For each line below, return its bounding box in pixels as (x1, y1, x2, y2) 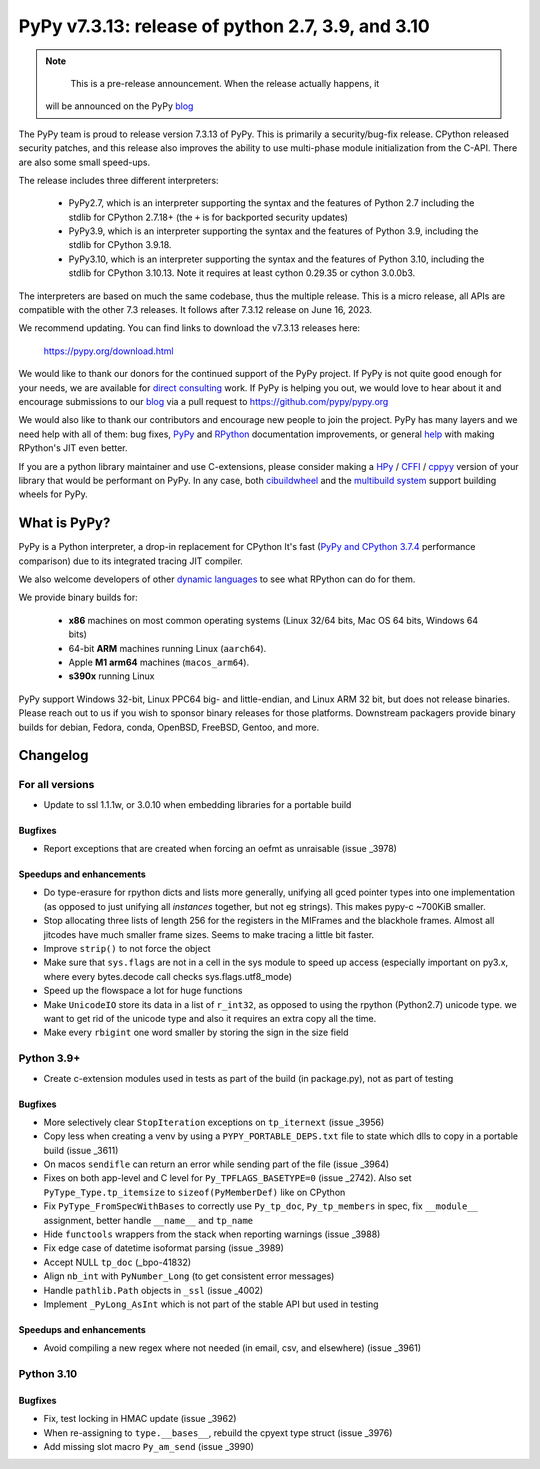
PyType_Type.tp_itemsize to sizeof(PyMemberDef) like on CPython (43, 1186, 346, 1198)
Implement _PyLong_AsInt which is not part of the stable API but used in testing (43, 1298, 379, 1310)
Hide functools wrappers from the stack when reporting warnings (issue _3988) (43, 1228, 381, 1240)
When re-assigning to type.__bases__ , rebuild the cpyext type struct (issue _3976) (43, 1426, 393, 1439)
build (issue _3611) (43, 1144, 119, 1156)
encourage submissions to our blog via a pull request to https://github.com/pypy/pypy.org (18, 395, 389, 407)
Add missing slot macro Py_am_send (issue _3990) (43, 1441, 255, 1453)
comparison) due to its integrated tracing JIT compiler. (18, 555, 244, 567)
